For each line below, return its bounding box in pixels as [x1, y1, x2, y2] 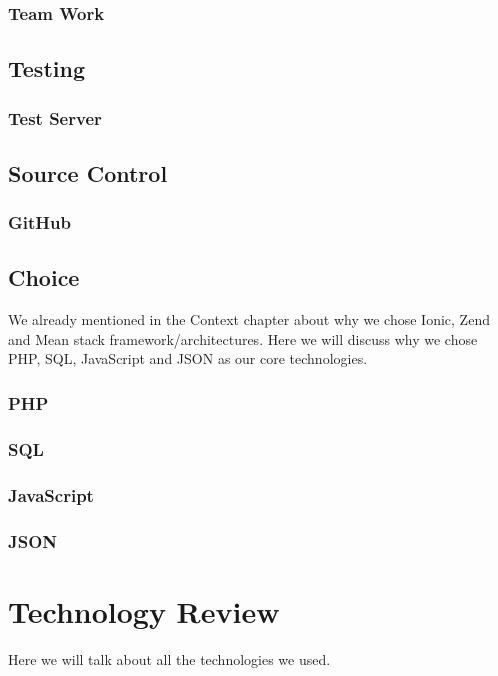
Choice [8, 262, 80, 293]
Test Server [8, 105, 102, 130]
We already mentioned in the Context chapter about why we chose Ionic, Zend [8, 309, 490, 330]
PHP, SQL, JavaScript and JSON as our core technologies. [8, 348, 368, 369]
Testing [8, 53, 85, 84]
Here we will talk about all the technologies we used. [8, 648, 331, 669]
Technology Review [8, 590, 280, 631]
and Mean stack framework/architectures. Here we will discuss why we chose [8, 328, 478, 349]
